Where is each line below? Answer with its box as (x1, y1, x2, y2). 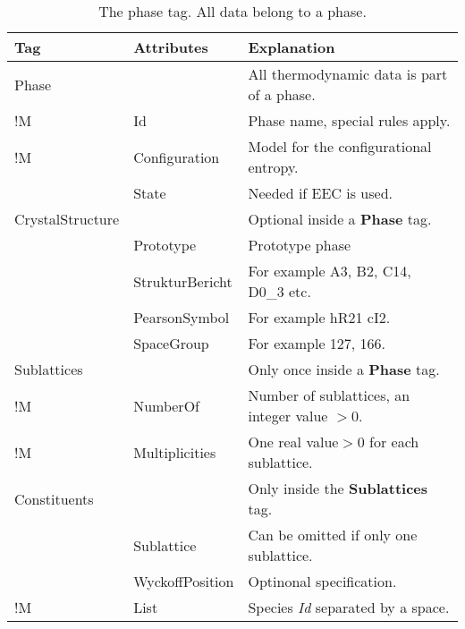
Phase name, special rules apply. (248, 110, 451, 131)
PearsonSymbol (133, 307, 230, 327)
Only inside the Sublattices (248, 478, 428, 498)
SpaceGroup (133, 333, 209, 353)
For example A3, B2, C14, (248, 260, 411, 281)
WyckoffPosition (133, 571, 234, 591)
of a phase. (248, 84, 316, 105)
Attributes (133, 37, 208, 57)
